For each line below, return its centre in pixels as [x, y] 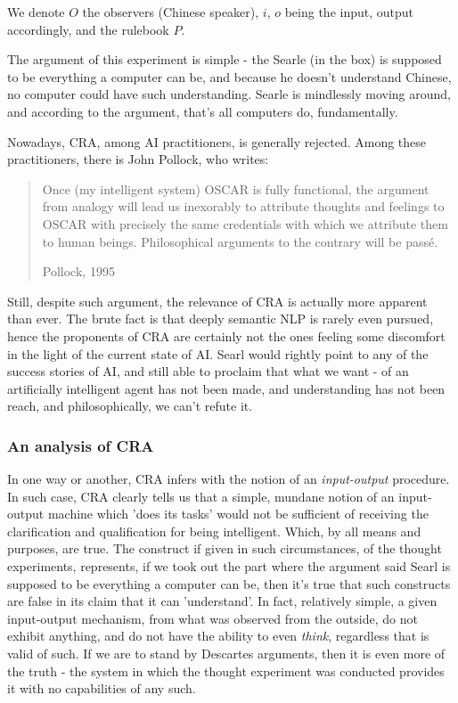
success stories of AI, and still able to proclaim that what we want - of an [208, 371]
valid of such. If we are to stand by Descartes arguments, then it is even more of [226, 654]
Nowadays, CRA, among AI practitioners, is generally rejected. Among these [217, 141]
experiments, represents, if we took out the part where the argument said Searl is [229, 566]
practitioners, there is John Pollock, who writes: [138, 159]
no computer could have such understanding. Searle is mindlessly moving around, [229, 94]
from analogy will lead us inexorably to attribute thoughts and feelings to [243, 206]
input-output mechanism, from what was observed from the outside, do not [213, 618]
